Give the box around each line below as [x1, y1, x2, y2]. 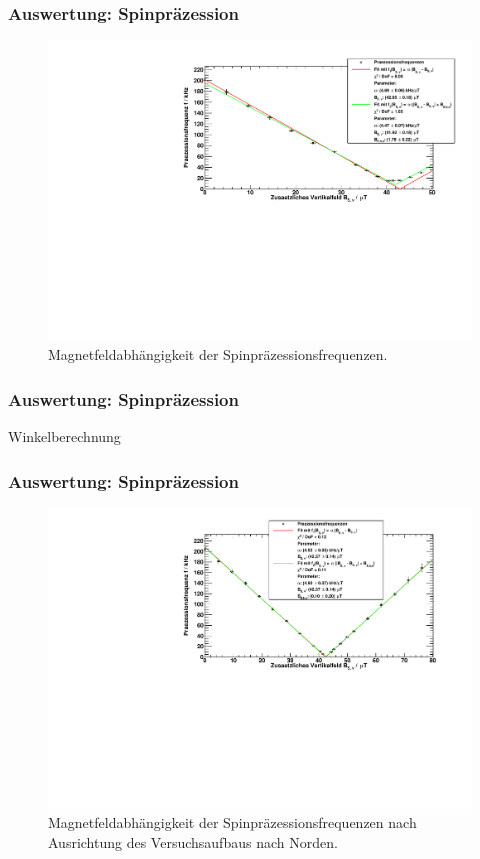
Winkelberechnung [8, 426, 121, 447]
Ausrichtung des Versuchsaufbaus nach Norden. [48, 831, 338, 852]
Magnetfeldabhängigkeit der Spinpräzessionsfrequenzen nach [48, 812, 417, 833]
